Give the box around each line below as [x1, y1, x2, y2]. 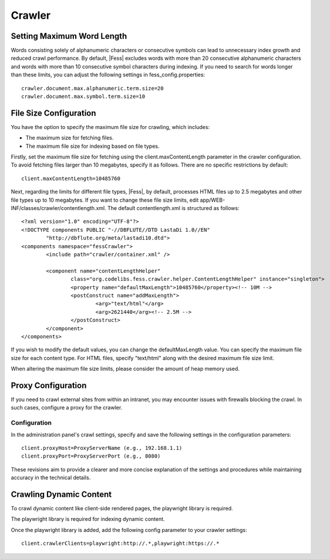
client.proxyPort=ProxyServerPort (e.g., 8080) [21, 453, 161, 460]
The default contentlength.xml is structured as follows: [107, 205, 240, 212]
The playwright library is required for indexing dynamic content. [11, 516, 165, 523]
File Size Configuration [11, 108, 96, 118]
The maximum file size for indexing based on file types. [25, 143, 160, 150]
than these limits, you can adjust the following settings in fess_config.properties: [11, 71, 206, 79]
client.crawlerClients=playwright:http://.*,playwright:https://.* [21, 540, 220, 547]
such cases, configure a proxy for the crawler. [11, 404, 123, 411]
